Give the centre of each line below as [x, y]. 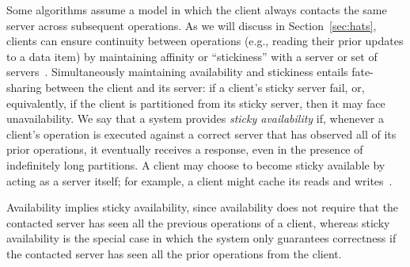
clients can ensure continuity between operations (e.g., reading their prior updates [205, 41]
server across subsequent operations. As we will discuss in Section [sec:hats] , [192, 25]
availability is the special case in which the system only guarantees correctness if [201, 238]
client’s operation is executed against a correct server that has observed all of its [201, 133]
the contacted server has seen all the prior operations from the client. [174, 253]
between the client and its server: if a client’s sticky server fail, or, [205, 87]
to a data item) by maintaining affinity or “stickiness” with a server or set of [192, 56]
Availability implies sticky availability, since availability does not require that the [203, 207]
